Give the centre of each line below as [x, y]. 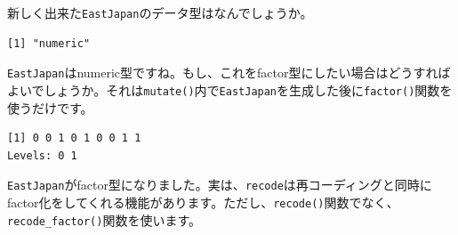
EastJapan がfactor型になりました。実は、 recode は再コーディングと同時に [220, 185]
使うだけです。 [50, 107]
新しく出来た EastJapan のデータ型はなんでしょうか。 [160, 12]
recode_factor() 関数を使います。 [104, 219]
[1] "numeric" [49, 43]
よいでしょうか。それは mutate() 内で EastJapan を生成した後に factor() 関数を [230, 89]
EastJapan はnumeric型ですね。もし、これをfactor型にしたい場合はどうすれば [229, 73]
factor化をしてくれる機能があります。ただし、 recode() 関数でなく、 [203, 202]
